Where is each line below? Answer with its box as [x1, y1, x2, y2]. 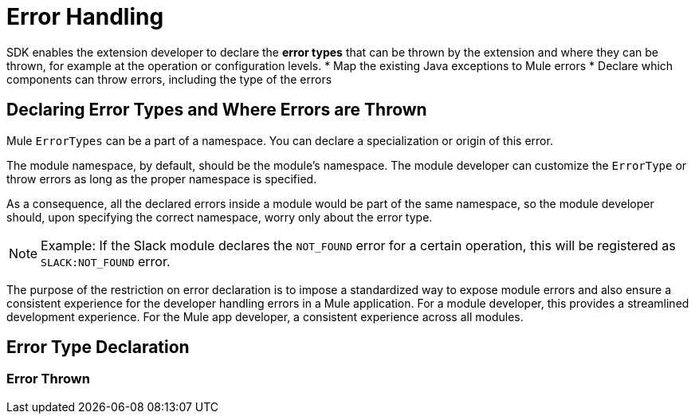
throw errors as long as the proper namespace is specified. [6, 171, 317, 186]
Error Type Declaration [6, 337, 190, 358]
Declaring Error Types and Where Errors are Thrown [6, 100, 427, 120]
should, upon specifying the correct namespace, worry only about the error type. [6, 210, 433, 224]
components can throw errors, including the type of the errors [6, 72, 332, 86]
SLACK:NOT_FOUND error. [41, 253, 171, 269]
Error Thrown [6, 371, 90, 387]
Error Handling [6, 3, 164, 30]
